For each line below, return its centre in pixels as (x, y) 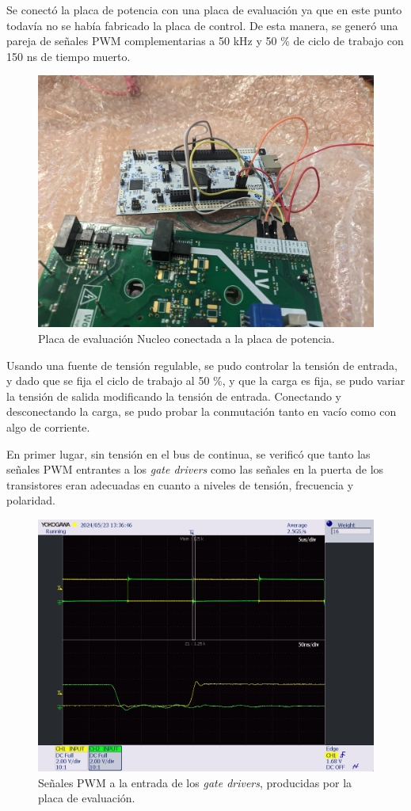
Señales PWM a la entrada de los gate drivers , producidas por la (195, 782)
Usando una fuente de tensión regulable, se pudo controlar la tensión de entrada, (202, 365)
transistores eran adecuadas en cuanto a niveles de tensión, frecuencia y (180, 484)
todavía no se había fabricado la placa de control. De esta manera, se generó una (202, 25)
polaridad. (31, 500)
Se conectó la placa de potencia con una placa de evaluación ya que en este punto (204, 10)
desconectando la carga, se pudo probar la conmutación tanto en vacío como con (202, 411)
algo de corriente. (48, 426)
